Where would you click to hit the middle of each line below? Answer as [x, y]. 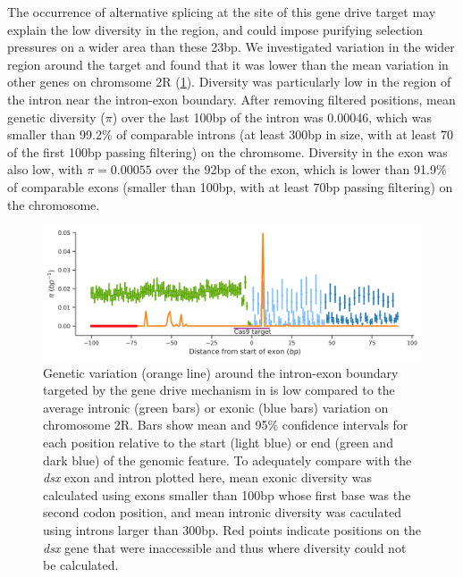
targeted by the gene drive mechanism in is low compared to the [219, 390]
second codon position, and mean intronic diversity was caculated [222, 512]
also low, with [45, 169]
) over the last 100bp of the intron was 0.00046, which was [272, 117]
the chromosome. [54, 204]
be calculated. [81, 565]
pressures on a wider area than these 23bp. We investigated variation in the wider [231, 47]
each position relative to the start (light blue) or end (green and [218, 442]
